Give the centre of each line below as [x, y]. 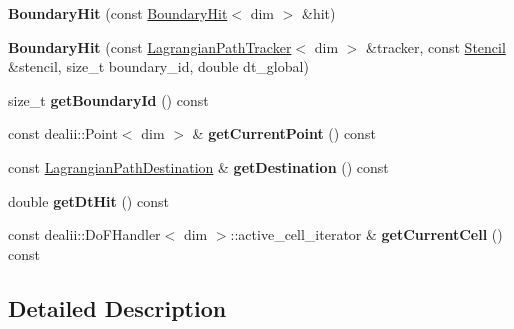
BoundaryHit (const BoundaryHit [118, 13]
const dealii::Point [63, 133]
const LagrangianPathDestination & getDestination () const [198, 166]
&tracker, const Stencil [436, 46]
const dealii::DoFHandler [84, 234]
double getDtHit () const [88, 200]
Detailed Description [117, 307]
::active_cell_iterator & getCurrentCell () [366, 234]
